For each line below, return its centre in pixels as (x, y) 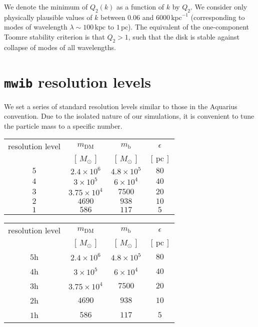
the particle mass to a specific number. (63, 125)
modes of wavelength (36, 27)
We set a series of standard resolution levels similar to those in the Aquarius (121, 106)
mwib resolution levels (78, 81)
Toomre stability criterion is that (54, 36)
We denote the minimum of (46, 7)
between (113, 17)
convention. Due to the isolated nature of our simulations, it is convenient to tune (129, 116)
